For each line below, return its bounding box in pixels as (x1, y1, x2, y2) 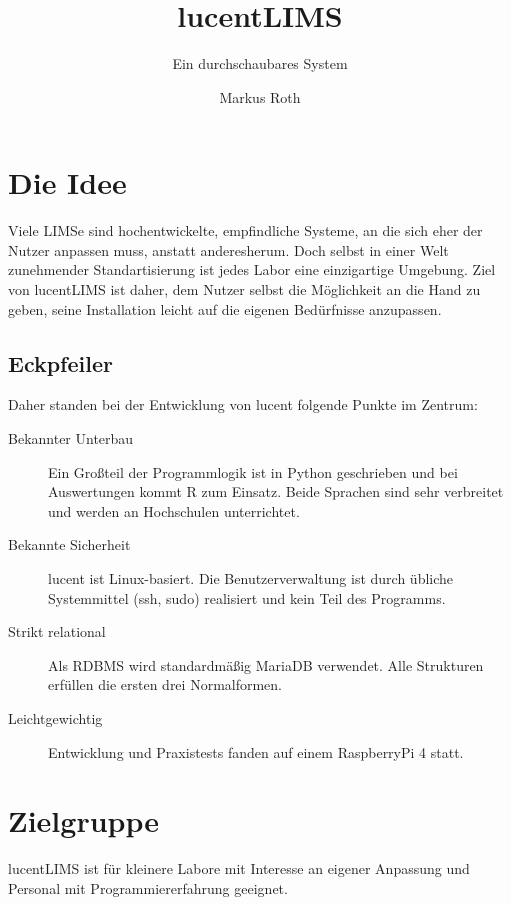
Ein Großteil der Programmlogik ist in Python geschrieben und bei (48, 461, 458, 482)
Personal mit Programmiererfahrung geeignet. (8, 877, 288, 898)
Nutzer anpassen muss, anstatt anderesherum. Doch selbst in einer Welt (8, 239, 449, 260)
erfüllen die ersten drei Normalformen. (48, 674, 283, 695)
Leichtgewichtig (8, 707, 103, 728)
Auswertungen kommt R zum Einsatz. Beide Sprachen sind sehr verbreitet (48, 481, 504, 502)
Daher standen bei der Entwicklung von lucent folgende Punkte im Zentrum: (8, 394, 478, 415)
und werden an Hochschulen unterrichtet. (48, 500, 300, 521)
